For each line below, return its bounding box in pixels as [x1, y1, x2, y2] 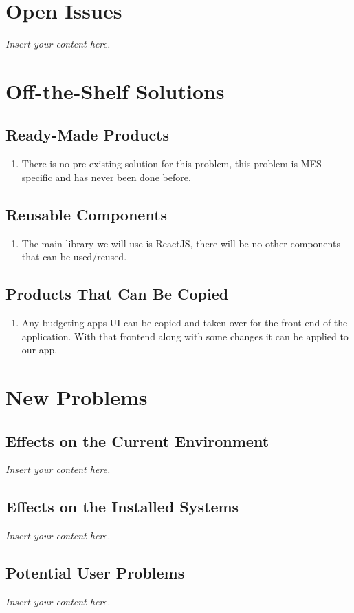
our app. [21, 342, 58, 357]
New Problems [5, 383, 148, 411]
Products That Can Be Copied [5, 283, 229, 304]
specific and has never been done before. [21, 169, 191, 184]
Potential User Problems [5, 562, 185, 583]
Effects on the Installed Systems [5, 496, 239, 517]
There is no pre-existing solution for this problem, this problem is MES [21, 156, 322, 171]
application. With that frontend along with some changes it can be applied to [21, 329, 349, 343]
